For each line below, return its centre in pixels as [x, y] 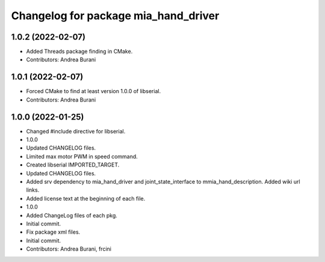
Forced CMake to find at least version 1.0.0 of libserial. [94, 91]
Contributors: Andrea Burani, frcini [69, 249]
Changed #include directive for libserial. [76, 131]
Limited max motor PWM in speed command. [82, 156]
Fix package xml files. [53, 232]
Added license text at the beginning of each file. [86, 198]
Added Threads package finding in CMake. [79, 52]
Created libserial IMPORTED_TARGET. [73, 165]
